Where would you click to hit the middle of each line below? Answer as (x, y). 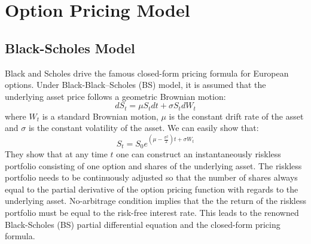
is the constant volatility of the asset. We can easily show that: (144, 128)
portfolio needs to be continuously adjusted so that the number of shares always (151, 177)
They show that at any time (56, 153)
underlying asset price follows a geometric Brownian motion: (115, 96)
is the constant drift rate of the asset (236, 116)
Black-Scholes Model (70, 48)
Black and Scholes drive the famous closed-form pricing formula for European (147, 73)
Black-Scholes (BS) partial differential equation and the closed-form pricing (143, 224)
